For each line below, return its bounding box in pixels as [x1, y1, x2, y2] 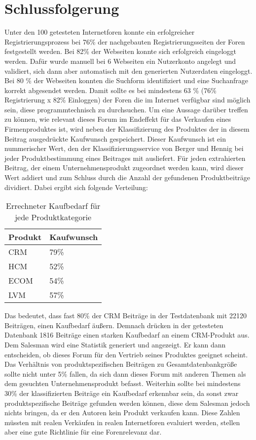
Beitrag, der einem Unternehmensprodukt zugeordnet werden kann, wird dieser [4, 162, 244, 173]
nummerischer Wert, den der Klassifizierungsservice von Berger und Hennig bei [4, 143, 244, 153]
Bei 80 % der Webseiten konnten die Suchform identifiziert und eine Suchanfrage [4, 75, 248, 86]
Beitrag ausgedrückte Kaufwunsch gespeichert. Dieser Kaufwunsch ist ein [4, 133, 226, 144]
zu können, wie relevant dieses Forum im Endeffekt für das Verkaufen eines [4, 114, 231, 124]
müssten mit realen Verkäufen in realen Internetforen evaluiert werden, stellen [4, 417, 240, 427]
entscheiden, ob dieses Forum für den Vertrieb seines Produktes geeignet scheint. [4, 349, 248, 359]
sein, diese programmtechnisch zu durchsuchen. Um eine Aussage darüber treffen [4, 104, 248, 114]
